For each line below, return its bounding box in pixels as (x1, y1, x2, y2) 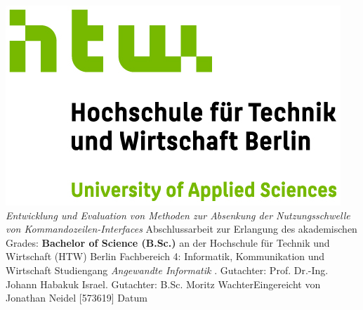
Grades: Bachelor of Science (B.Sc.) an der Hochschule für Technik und (6, 235, 330, 250)
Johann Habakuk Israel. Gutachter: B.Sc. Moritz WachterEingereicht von (6, 276, 321, 291)
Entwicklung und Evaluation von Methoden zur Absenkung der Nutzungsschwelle (6, 207, 350, 222)
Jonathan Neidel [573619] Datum (6, 290, 147, 305)
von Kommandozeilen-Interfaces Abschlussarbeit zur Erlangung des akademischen (6, 221, 357, 236)
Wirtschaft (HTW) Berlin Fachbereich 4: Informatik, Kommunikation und (6, 249, 325, 264)
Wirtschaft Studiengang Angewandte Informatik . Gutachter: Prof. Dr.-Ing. (6, 262, 329, 277)
